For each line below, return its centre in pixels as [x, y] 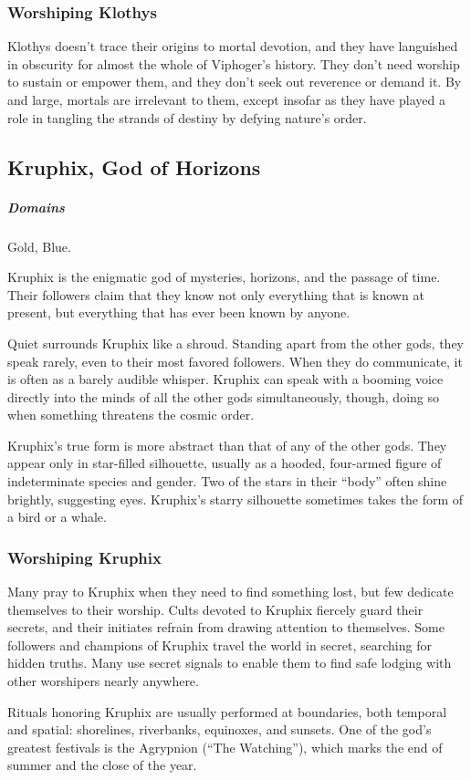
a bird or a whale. [57, 517]
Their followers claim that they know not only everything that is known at [216, 294]
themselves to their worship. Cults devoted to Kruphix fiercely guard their [215, 609]
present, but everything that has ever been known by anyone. [179, 312]
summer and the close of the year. [102, 765]
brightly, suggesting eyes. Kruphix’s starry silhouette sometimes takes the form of [235, 499]
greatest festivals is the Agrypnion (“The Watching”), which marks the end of [225, 747]
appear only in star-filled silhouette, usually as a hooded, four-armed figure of [225, 463]
